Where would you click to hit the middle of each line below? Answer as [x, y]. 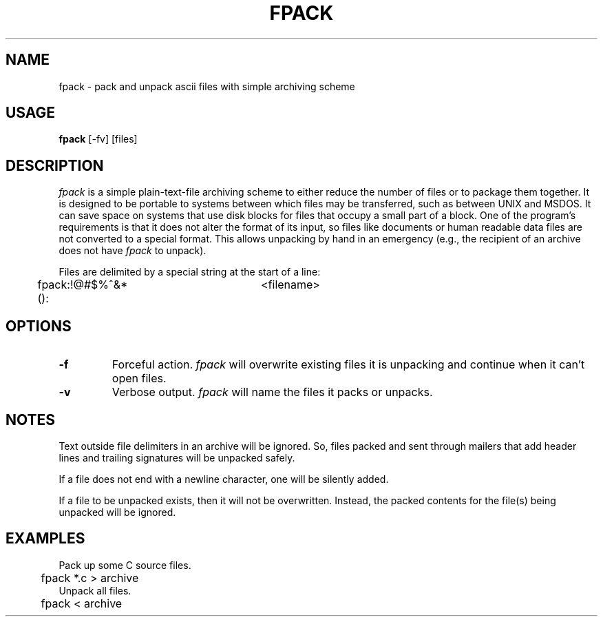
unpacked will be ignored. [117, 512]
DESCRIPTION [55, 165]
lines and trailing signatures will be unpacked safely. [177, 457]
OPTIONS [39, 326]
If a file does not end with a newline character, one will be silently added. [224, 479]
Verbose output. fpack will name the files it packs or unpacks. [272, 392]
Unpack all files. [95, 590]
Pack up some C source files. [125, 565]
